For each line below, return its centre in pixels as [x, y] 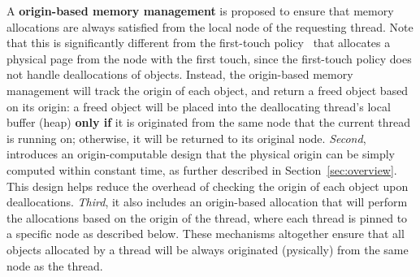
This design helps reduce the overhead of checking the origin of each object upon [208, 186]
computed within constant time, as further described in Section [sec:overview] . [202, 169]
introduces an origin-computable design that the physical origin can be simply [201, 154]
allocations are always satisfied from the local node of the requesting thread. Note [210, 26]
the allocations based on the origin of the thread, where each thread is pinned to [207, 217]
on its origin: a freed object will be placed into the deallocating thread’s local [199, 106]
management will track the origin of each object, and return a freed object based [208, 90]
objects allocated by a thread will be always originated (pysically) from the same [208, 249]
